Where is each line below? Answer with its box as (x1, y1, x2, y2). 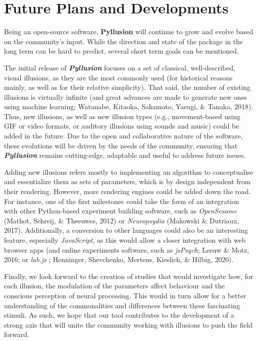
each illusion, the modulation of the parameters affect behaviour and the (4, 280, 225, 291)
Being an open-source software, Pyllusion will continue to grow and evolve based (4, 26, 254, 37)
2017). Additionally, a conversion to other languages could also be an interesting (4, 225, 248, 235)
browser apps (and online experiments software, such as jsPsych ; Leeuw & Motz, (4, 244, 249, 255)
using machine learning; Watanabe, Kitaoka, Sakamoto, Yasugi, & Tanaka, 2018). (4, 101, 254, 112)
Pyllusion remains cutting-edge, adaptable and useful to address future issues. (4, 150, 246, 160)
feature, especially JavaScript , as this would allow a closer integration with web (4, 235, 246, 245)
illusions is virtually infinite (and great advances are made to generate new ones (4, 91, 247, 102)
